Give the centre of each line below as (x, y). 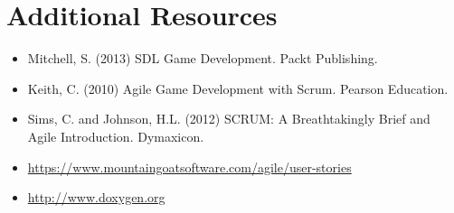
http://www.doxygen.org (96, 197)
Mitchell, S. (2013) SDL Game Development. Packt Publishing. (203, 58)
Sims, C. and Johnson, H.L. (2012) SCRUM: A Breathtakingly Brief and (229, 119)
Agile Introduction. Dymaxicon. (116, 136)
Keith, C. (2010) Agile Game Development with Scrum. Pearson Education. (238, 88)
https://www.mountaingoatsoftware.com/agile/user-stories (189, 167)
